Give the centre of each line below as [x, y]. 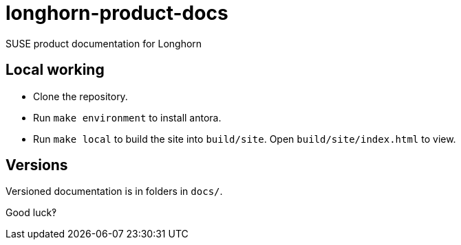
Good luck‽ [31, 213]
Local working [55, 70]
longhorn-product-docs [117, 13]
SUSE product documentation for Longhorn [104, 43]
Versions [37, 165]
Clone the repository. [81, 96]
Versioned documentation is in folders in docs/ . [114, 191]
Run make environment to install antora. [127, 117]
